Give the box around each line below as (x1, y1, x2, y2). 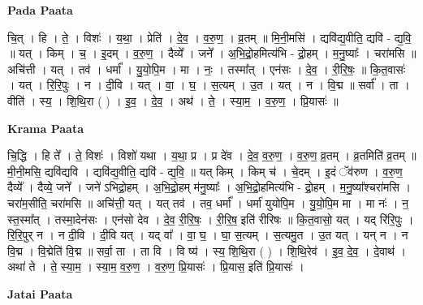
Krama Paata (7, 119, 84, 136)
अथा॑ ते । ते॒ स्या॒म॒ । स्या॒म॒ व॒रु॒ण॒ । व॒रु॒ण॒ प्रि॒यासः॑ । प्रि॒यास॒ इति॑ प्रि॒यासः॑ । (7, 258, 304, 275)
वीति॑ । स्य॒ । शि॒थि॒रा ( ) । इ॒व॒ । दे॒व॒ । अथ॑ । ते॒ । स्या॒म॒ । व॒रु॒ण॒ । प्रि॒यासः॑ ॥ (7, 92, 339, 109)
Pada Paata (7, 2, 73, 18)
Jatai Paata (7, 285, 73, 302)
